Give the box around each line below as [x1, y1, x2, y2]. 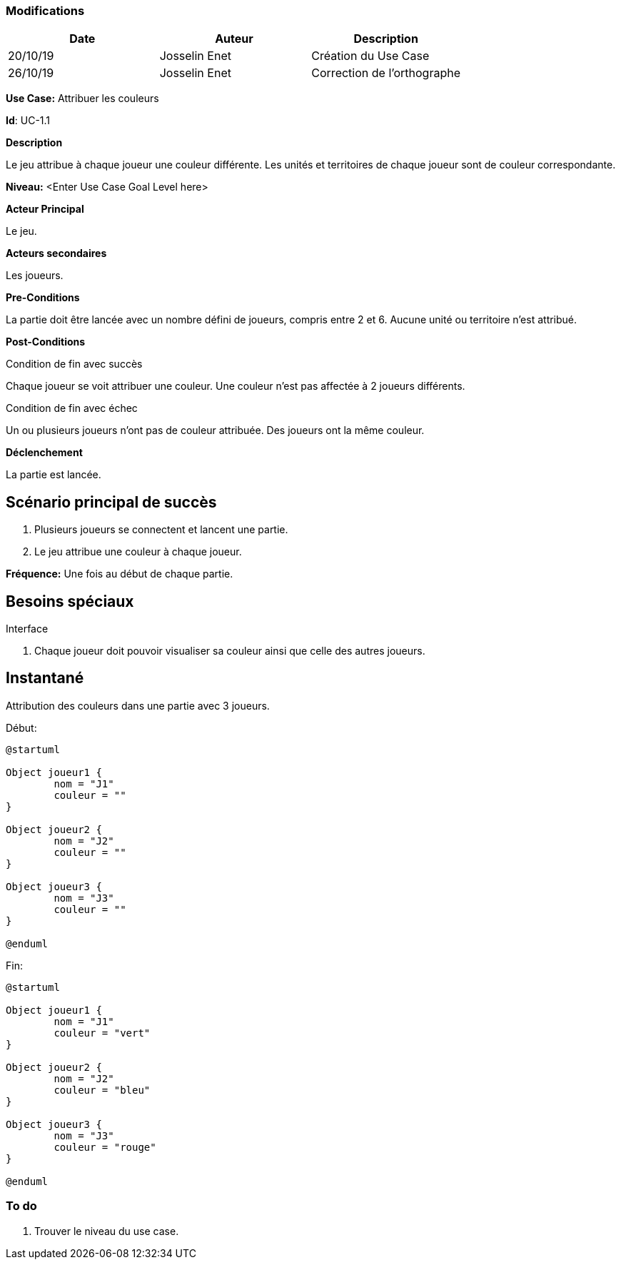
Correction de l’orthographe [311, 66, 460, 81]
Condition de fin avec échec [6, 402, 138, 415]
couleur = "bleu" [54, 1084, 151, 1096]
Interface [6, 623, 49, 635]
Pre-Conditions [6, 291, 80, 304]
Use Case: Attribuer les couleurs [6, 92, 159, 105]
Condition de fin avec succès [6, 358, 143, 371]
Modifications [6, 4, 85, 18]
